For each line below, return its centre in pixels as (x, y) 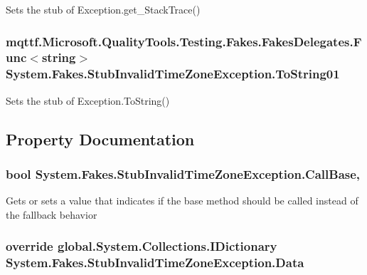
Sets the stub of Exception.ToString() (88, 100)
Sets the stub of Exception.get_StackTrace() (103, 9)
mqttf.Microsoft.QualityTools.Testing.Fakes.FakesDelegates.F (184, 41)
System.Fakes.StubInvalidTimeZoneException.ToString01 (173, 74)
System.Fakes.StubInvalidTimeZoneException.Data (155, 263)
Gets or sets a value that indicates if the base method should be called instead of (182, 201)
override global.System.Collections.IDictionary (142, 246)
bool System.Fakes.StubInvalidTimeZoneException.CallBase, (183, 173)
